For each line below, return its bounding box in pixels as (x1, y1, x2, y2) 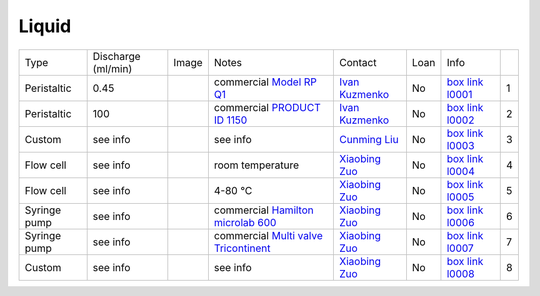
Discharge (92, 49, 141, 63)
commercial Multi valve (213, 228, 324, 242)
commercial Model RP (213, 75, 317, 89)
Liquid (18, 15, 72, 37)
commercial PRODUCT (213, 100, 321, 114)
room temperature (213, 158, 300, 172)
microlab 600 (213, 215, 277, 229)
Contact (339, 55, 377, 69)
